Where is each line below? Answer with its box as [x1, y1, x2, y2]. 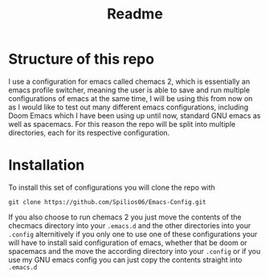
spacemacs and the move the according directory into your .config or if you [8, 246, 261, 256]
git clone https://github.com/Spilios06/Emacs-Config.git [8, 198, 206, 206]
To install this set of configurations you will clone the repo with [8, 182, 215, 192]
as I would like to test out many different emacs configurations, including [8, 102, 249, 112]
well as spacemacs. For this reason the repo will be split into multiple [8, 119, 236, 129]
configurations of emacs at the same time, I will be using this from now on [8, 93, 253, 103]
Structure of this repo [8, 50, 155, 68]
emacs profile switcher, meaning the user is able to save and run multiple [8, 85, 251, 95]
